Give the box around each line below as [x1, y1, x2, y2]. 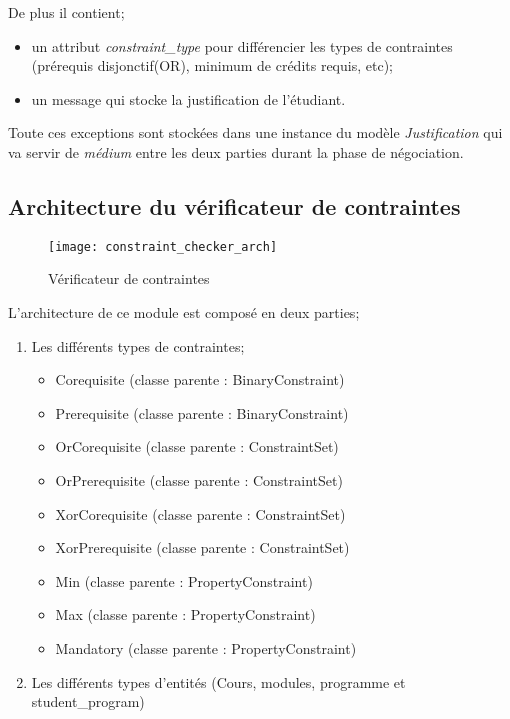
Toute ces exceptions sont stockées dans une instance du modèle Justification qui [8, 122, 503, 143]
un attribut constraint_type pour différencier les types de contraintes [31, 35, 453, 56]
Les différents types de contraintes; [31, 335, 245, 356]
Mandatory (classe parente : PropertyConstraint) [55, 637, 357, 658]
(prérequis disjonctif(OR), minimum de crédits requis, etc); [31, 55, 393, 76]
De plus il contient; [8, 2, 125, 22]
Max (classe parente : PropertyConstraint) [55, 604, 316, 625]
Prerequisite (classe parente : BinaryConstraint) [55, 402, 349, 423]
